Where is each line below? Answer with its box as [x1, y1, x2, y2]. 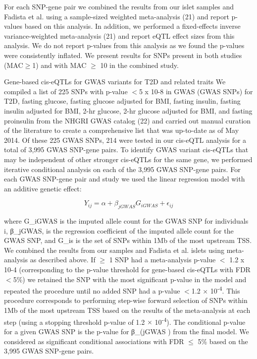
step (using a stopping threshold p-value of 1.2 [4, 316, 145, 327]
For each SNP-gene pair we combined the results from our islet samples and [4, 1, 234, 11]
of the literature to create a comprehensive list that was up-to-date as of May [4, 125, 239, 135]
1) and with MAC [32, 60, 87, 70]
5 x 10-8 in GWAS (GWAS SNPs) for [139, 86, 253, 96]
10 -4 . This [210, 284, 240, 296]
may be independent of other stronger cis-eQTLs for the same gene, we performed [4, 154, 253, 164]
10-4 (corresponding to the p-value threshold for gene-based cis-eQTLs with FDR [4, 264, 251, 275]
